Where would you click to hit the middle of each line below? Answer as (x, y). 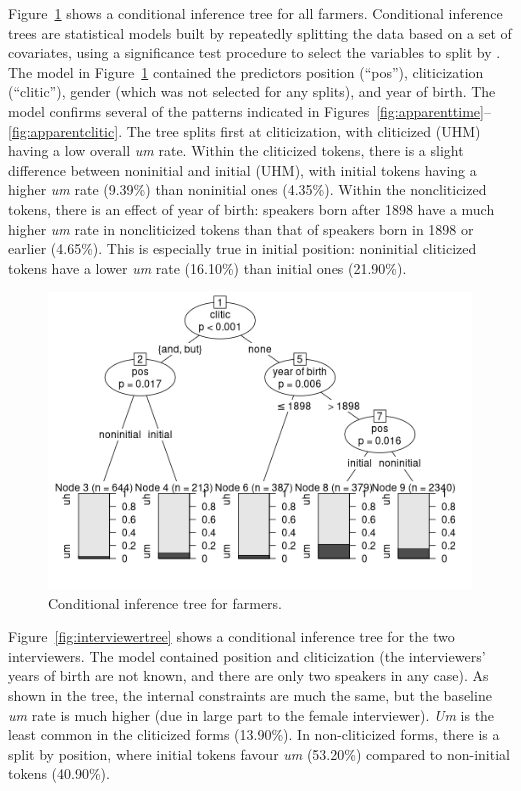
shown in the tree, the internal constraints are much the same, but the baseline (250, 695)
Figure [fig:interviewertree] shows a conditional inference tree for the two (231, 636)
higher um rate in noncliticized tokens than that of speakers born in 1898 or (241, 228)
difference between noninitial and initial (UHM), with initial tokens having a (242, 169)
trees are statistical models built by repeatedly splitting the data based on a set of (260, 32)
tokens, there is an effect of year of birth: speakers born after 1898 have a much (251, 208)
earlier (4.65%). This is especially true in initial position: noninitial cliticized (242, 248)
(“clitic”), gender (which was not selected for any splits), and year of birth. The (252, 91)
